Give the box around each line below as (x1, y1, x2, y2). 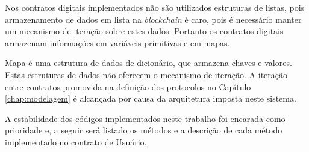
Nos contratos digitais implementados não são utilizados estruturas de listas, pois (5, 1, 305, 13)
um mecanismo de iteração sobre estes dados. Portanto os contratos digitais (5, 25, 284, 37)
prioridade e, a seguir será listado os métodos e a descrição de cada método (5, 124, 282, 136)
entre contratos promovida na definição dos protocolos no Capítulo (5, 80, 251, 93)
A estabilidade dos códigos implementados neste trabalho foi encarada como (5, 112, 286, 124)
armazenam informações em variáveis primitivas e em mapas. (5, 36, 230, 49)
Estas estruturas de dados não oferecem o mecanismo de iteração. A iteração (5, 68, 287, 81)
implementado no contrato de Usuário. (5, 135, 147, 148)
